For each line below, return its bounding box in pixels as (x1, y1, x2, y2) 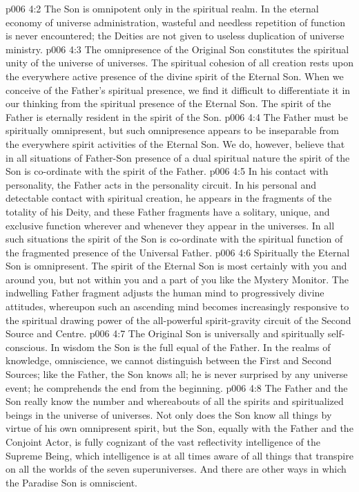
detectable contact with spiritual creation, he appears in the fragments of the (6, 191, 332, 205)
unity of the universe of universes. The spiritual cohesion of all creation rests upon (6, 55, 353, 70)
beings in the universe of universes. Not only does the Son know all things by (6, 407, 332, 422)
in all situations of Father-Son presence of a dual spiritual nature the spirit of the (6, 150, 350, 164)
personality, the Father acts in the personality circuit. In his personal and (6, 177, 316, 191)
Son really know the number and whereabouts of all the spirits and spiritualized (6, 394, 344, 408)
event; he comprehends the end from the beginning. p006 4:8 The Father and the (6, 380, 348, 395)
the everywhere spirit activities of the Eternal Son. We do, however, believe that (6, 136, 345, 151)
